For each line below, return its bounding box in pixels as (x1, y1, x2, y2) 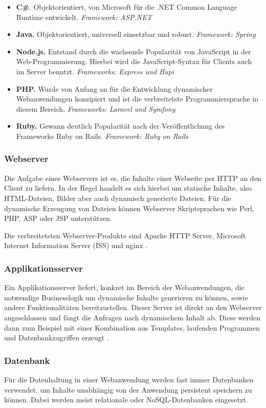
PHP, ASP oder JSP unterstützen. (4, 213, 112, 223)
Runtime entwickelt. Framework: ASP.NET (16, 11, 152, 22)
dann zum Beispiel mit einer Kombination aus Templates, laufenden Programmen (4, 322, 260, 333)
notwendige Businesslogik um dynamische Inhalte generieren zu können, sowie (4, 292, 248, 302)
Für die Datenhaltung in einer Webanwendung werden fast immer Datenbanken (4, 374, 254, 384)
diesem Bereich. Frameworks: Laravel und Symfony (16, 103, 175, 114)
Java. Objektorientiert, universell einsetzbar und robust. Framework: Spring (16, 29, 256, 39)
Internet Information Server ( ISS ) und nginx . (4, 240, 148, 251)
